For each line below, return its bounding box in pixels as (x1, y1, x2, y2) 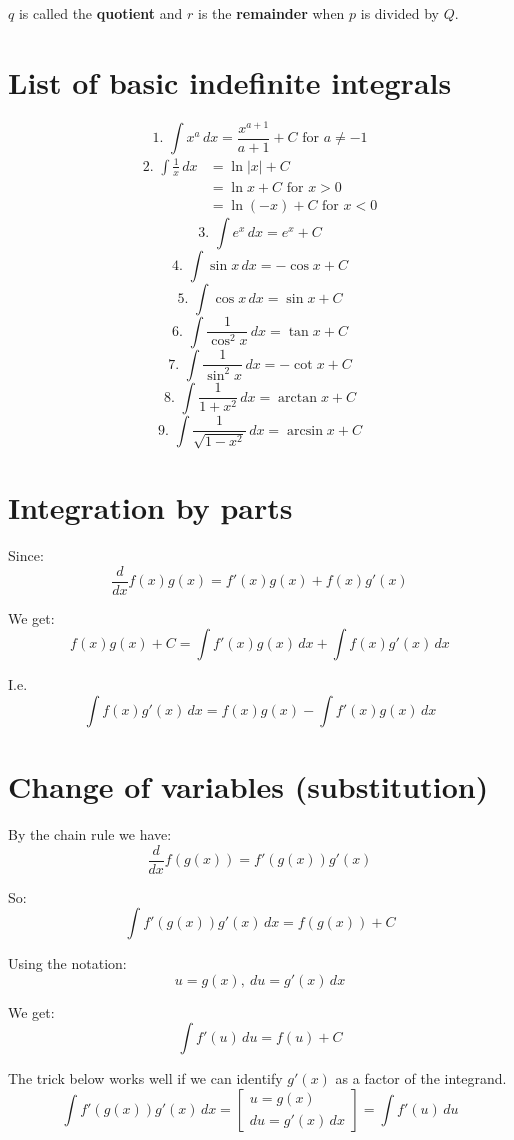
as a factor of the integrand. (335, 1068, 507, 1089)
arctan (278, 390, 318, 405)
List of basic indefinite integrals (8, 61, 452, 102)
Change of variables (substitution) (8, 766, 489, 807)
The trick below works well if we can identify (8, 1068, 283, 1089)
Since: (8, 544, 44, 565)
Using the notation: (8, 953, 127, 974)
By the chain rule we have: (8, 823, 172, 844)
